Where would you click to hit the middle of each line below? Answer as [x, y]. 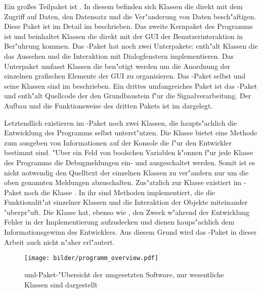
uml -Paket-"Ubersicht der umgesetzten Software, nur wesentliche [124, 274]
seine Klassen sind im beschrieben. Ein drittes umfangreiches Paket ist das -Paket [131, 85]
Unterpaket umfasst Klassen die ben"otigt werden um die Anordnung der [117, 66]
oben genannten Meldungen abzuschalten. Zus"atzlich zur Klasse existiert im [123, 182]
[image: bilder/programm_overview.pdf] [91, 258]
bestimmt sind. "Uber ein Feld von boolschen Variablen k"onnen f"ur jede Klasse [129, 152]
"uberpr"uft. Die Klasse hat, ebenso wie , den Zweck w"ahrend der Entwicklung [127, 212]
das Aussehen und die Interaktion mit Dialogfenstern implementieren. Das [119, 56]
